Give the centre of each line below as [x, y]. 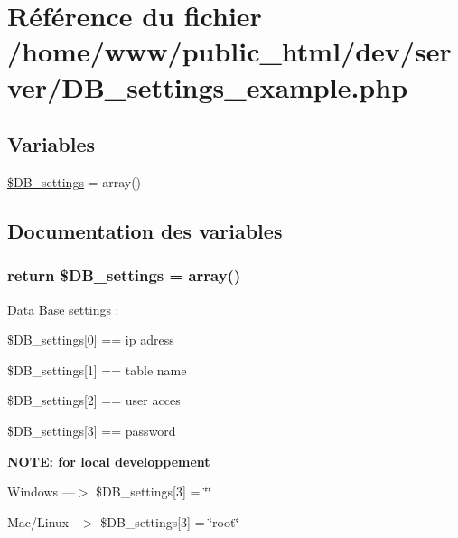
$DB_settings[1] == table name [97, 369]
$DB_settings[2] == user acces [94, 400]
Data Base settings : [63, 309]
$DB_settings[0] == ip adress [91, 340]
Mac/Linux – [43, 521]
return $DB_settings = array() [124, 275]
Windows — [41, 491]
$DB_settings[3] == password [92, 430]
